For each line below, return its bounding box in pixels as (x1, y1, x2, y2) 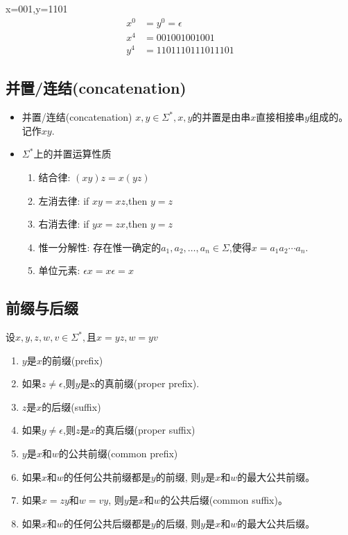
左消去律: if (38, 193, 89, 207)
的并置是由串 (192, 110, 251, 124)
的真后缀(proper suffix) (95, 423, 195, 437)
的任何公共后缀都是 (63, 516, 151, 530)
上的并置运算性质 (33, 146, 112, 161)
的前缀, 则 (155, 469, 201, 484)
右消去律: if (38, 216, 89, 231)
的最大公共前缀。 (237, 469, 315, 484)
